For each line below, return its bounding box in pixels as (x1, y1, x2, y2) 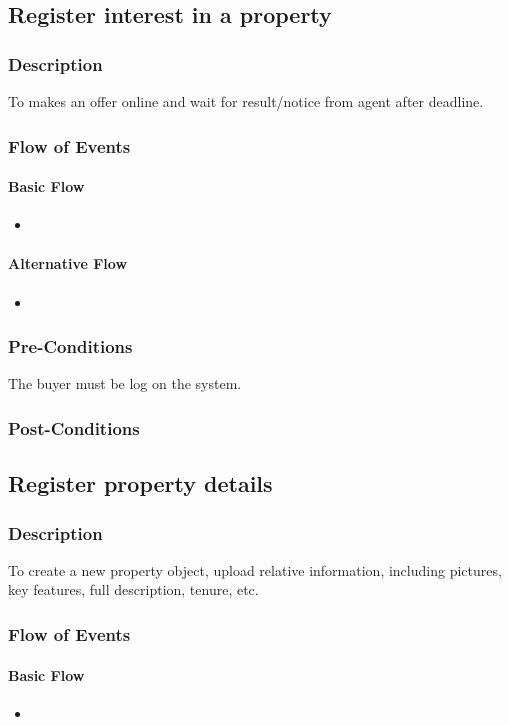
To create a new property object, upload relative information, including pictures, (8, 559, 502, 580)
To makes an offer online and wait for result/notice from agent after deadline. (8, 91, 484, 111)
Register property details (8, 468, 273, 499)
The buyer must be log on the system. (8, 373, 242, 394)
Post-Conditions (8, 415, 140, 440)
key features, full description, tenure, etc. (8, 579, 259, 600)
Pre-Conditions (8, 334, 133, 359)
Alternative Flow (8, 253, 128, 274)
